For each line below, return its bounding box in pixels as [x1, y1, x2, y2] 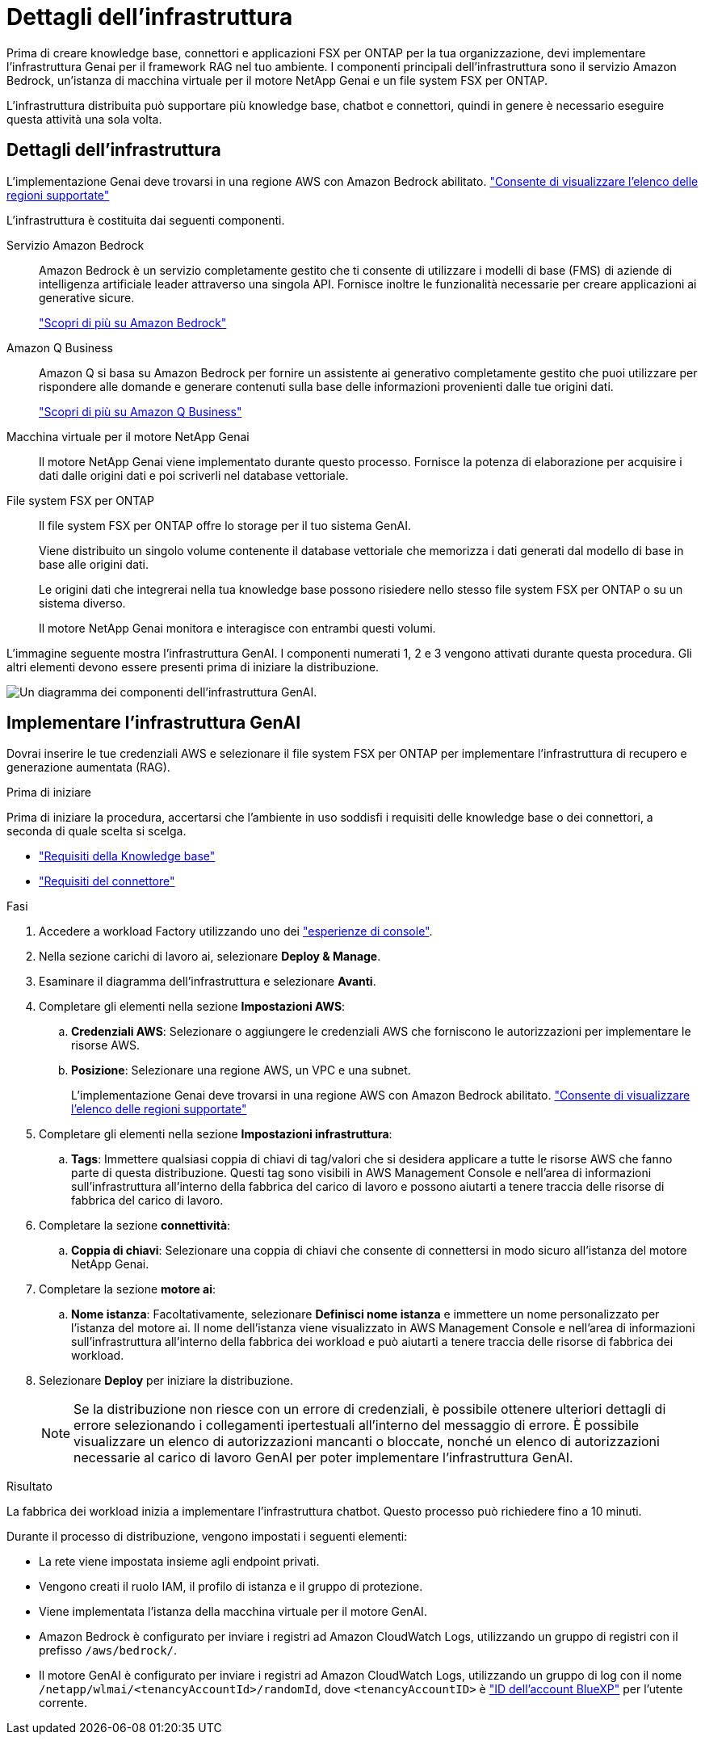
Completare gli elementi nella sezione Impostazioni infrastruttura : [39, 1127, 392, 1142]
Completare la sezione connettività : [39, 1218, 231, 1233]
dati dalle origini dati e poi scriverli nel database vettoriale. [39, 468, 349, 482]
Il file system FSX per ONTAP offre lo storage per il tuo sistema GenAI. [39, 518, 411, 532]
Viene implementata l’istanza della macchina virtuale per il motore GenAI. [39, 1604, 427, 1619]
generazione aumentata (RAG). [6, 760, 170, 775]
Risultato [6, 1479, 53, 1494]
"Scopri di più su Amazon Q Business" [39, 404, 242, 418]
